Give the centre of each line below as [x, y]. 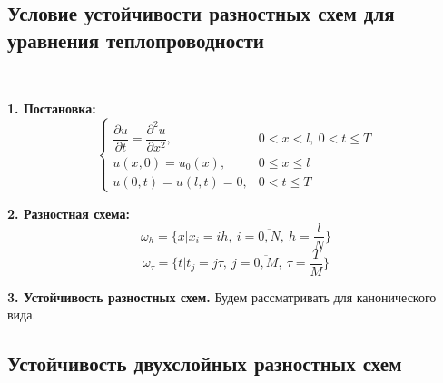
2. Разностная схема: [69, 213]
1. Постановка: [52, 108]
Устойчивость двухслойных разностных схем [205, 363]
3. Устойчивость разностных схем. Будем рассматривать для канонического [222, 296]
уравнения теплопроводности [136, 39]
